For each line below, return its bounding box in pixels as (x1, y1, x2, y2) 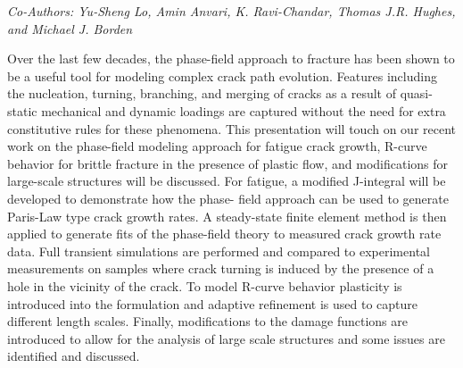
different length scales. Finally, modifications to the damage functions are (7, 312, 408, 330)
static (7, 101, 37, 120)
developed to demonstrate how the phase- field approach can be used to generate (7, 188, 449, 207)
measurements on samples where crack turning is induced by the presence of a (7, 259, 434, 278)
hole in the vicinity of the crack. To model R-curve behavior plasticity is (7, 276, 402, 295)
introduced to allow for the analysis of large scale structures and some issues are (7, 329, 445, 347)
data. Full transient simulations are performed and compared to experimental (7, 241, 430, 260)
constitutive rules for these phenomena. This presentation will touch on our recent (7, 119, 457, 138)
